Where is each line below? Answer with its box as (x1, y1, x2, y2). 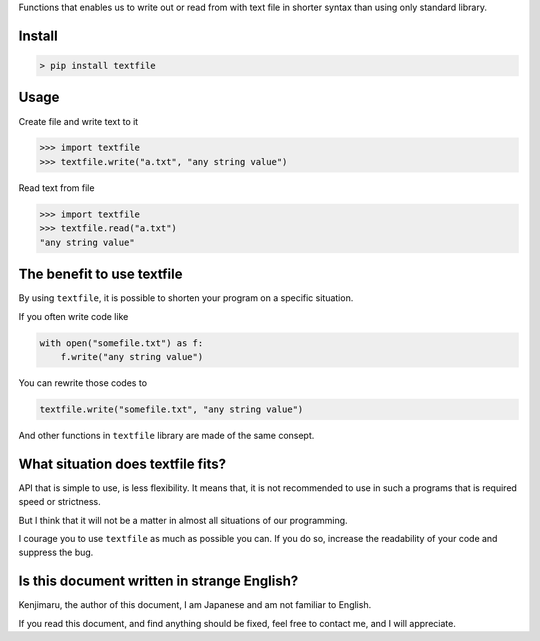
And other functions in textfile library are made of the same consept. (18, 429, 315, 441)
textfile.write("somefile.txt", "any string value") (39, 403, 304, 415)
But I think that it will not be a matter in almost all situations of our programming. (18, 514, 349, 526)
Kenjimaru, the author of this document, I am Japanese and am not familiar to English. (18, 599, 372, 611)
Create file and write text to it (18, 115, 139, 127)
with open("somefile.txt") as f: (39, 337, 204, 349)
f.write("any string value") (60, 351, 204, 362)
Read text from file (18, 181, 95, 194)
